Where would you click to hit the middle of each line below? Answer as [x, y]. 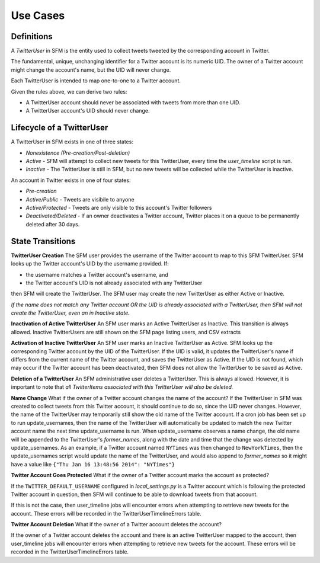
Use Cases [38, 15]
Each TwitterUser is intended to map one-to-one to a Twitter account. [96, 81]
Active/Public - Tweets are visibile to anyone [80, 199]
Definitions [32, 36]
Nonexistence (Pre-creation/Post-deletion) [78, 153]
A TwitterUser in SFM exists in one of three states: [72, 142]
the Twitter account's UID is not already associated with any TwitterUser [114, 283]
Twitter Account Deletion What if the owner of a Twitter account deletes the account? [116, 524]
